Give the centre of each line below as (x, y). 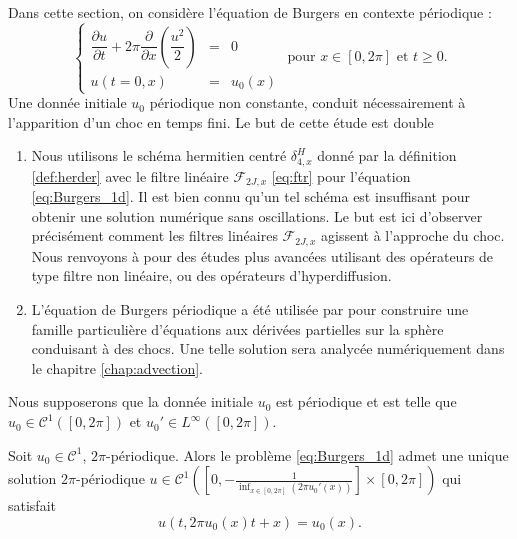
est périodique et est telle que (366, 401)
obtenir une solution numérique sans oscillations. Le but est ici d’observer (257, 215)
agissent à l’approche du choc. (413, 235)
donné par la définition (387, 155)
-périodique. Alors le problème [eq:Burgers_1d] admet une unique (307, 454)
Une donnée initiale (67, 102)
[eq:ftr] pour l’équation (341, 175)
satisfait (32, 505)
